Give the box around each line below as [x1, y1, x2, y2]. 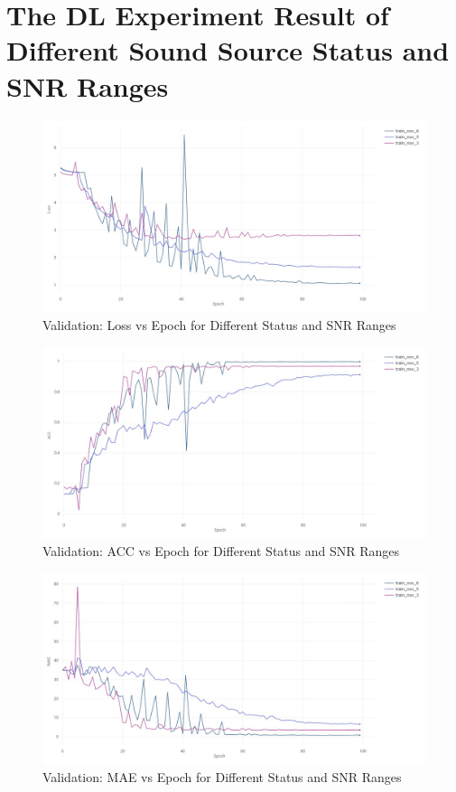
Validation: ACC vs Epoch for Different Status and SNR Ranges [42, 542, 400, 561]
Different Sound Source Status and [6, 32, 450, 69]
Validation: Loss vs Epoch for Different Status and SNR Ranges [42, 316, 396, 335]
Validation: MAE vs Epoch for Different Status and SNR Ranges [42, 768, 402, 787]
